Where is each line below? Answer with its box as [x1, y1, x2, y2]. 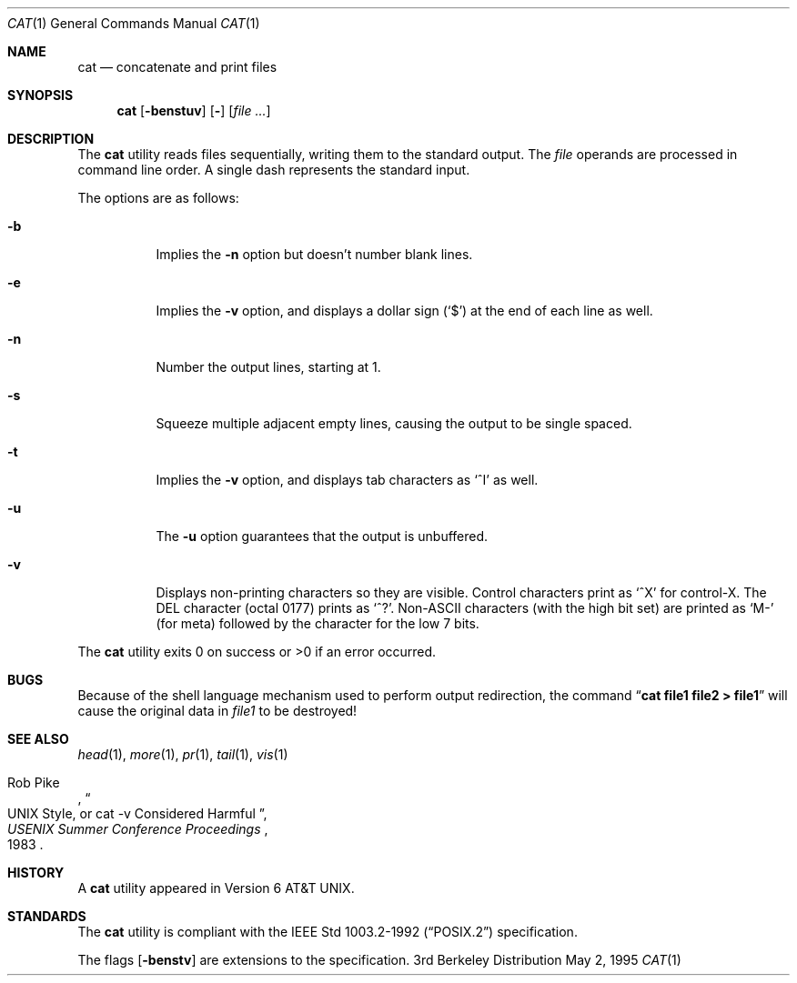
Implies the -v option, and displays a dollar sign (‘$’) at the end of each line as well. [156, 303, 653, 318]
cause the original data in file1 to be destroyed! [77, 703, 358, 718]
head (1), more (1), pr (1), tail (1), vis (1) [77, 747, 288, 762]
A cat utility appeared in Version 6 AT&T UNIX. [77, 880, 355, 896]
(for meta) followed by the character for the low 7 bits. [156, 616, 479, 631]
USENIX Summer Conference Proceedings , [7, 821, 268, 837]
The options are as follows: [77, 190, 239, 206]
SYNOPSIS [7, 87, 74, 103]
